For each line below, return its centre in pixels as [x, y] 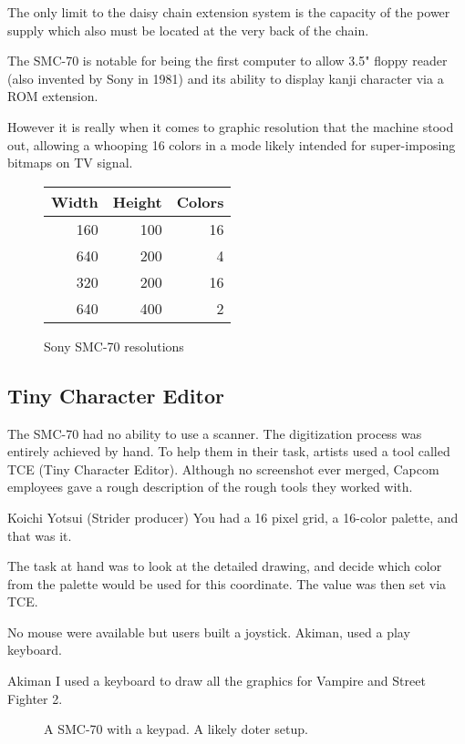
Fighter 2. [35, 698]
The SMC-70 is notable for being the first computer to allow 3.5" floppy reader [227, 61]
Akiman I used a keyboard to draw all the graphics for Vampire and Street [217, 681]
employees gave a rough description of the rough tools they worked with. [210, 487]
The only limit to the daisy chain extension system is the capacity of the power [229, 12]
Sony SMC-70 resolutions [114, 346]
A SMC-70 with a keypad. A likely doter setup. [176, 729]
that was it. [40, 535]
